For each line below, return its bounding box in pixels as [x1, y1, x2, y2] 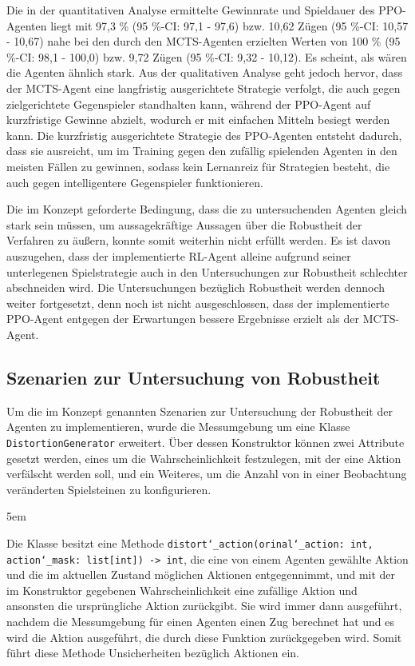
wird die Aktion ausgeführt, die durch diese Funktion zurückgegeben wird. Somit [6, 628, 402, 645]
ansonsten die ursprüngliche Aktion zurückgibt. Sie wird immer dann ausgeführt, [6, 597, 402, 614]
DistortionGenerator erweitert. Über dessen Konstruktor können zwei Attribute [6, 433, 405, 450]
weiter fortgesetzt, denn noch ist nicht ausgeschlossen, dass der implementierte [6, 294, 389, 311]
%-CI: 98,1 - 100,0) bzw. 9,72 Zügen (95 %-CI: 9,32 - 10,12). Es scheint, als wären [6, 48, 407, 65]
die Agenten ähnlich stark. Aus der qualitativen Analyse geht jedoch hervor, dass [6, 64, 403, 81]
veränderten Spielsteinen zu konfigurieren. [6, 481, 211, 497]
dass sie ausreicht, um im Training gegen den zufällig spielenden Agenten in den [6, 142, 397, 159]
